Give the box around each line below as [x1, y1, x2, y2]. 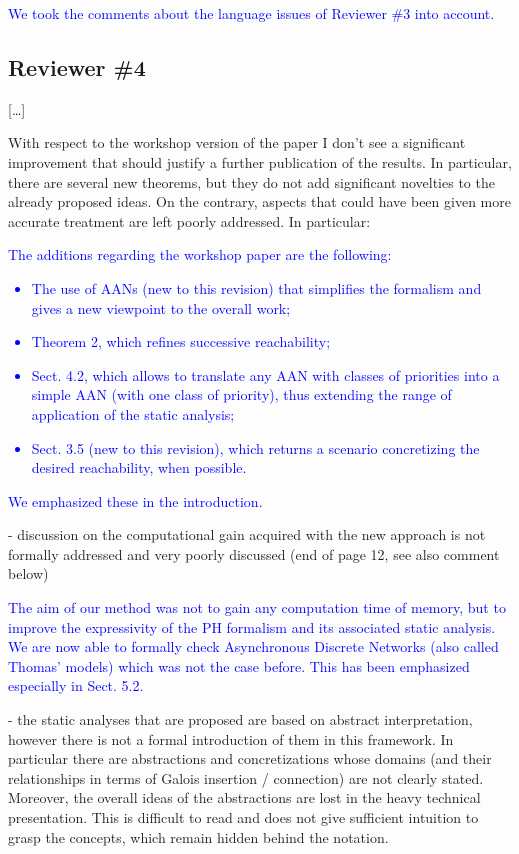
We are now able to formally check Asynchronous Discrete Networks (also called [8, 636, 499, 657]
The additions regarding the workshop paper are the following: [8, 244, 392, 265]
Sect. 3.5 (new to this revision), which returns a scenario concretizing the [31, 437, 480, 458]
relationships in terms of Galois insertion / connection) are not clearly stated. [8, 767, 484, 788]
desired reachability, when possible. [31, 457, 247, 478]
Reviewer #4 [8, 51, 146, 82]
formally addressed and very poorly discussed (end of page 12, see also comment [8, 543, 500, 564]
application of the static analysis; [31, 403, 235, 424]
